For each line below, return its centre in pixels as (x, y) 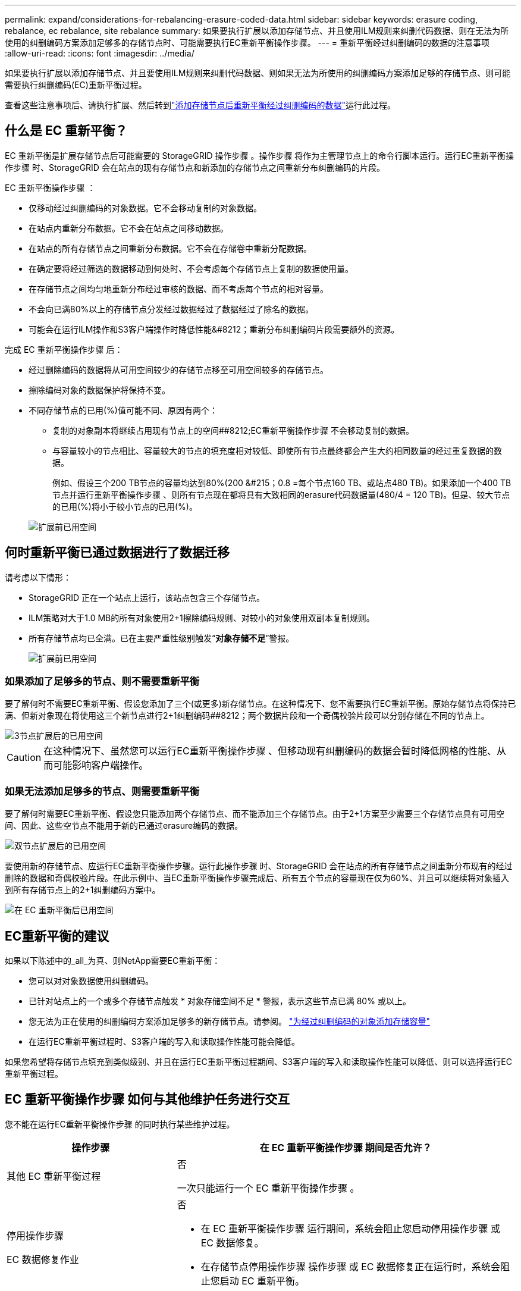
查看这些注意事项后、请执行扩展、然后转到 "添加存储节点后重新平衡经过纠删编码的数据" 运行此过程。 (200, 105)
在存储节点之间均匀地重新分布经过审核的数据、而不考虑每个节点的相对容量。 (178, 289)
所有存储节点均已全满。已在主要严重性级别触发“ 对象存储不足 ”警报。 (161, 638)
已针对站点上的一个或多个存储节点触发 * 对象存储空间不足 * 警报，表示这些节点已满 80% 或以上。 (220, 1001)
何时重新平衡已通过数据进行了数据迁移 (117, 553)
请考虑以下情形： (38, 577)
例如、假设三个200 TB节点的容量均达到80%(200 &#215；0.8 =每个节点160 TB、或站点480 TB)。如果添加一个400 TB (282, 482)
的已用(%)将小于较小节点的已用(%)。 (125, 506)
